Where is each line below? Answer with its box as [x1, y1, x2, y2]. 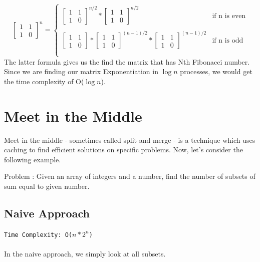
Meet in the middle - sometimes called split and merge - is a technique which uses [4, 134, 255, 145]
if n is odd [212, 37, 243, 45]
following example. [4, 154, 61, 164]
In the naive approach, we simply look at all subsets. [4, 248, 166, 258]
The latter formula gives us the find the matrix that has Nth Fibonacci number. [4, 56, 250, 67]
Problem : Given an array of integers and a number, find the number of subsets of [4, 171, 255, 181]
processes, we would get [180, 66, 252, 77]
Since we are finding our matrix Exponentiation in [4, 66, 158, 77]
